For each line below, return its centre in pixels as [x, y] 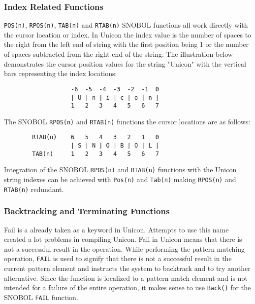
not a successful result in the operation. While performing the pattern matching [124, 248]
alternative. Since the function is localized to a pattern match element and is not [126, 278]
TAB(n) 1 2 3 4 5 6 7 [96, 154]
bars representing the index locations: [61, 73]
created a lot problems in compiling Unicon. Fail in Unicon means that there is [123, 239]
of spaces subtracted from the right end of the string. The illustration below [118, 54]
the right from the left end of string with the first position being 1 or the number [127, 44]
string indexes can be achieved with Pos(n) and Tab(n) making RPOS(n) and [120, 179]
